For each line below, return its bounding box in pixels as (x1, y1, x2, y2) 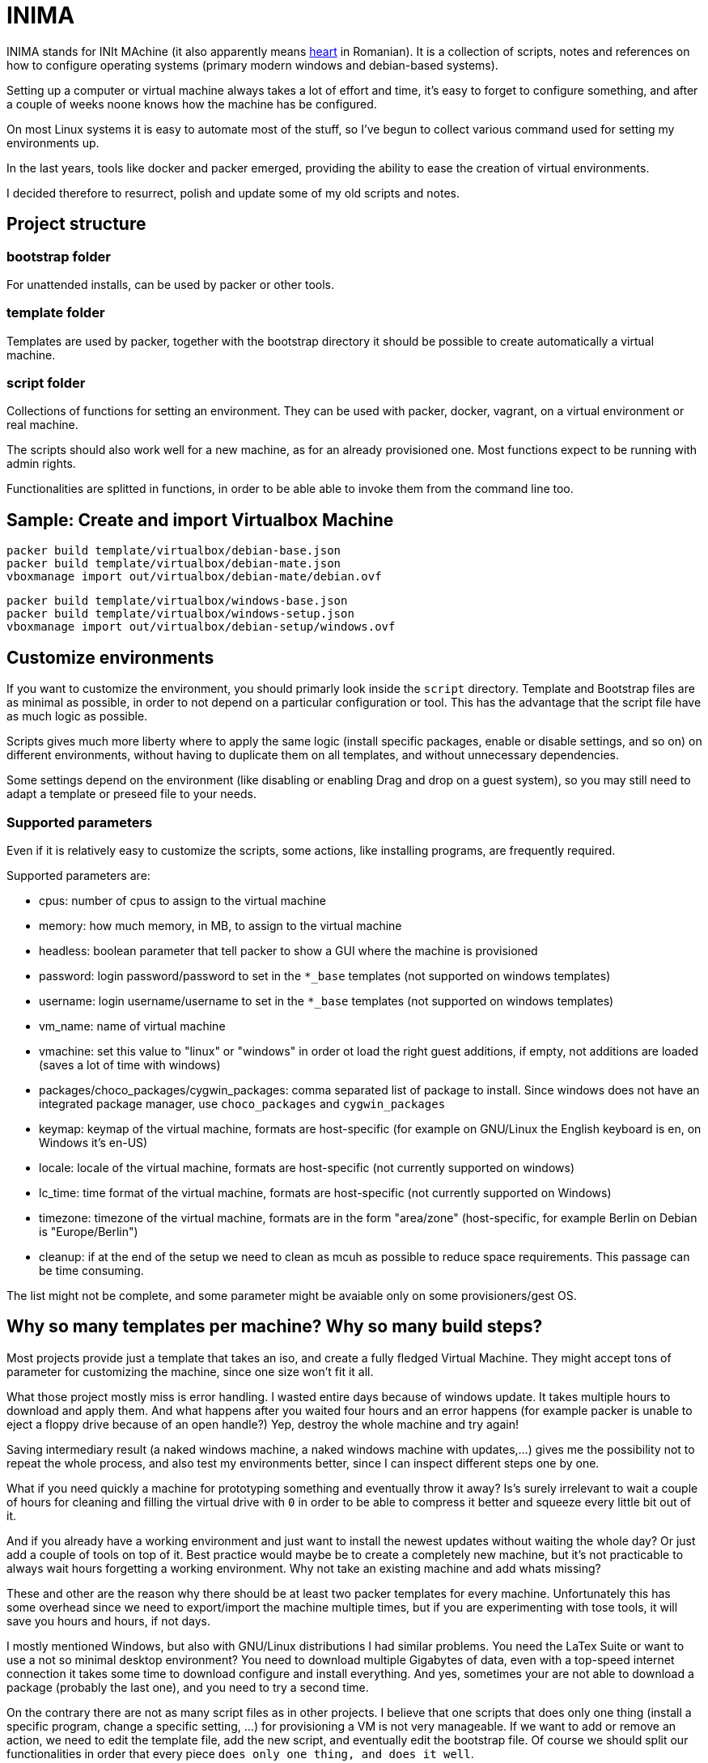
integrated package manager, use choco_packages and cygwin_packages (39, 1096, 446, 1111)
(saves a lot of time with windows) (39, 1057, 221, 1072)
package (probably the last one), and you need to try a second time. (6, 1680, 369, 1694)
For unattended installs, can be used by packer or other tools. (6, 277, 335, 291)
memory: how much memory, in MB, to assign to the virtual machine (39, 918, 402, 932)
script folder (6, 375, 86, 392)
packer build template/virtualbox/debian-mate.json (6, 557, 341, 571)
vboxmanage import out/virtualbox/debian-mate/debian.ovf (6, 570, 382, 584)
